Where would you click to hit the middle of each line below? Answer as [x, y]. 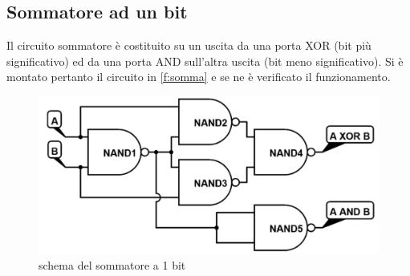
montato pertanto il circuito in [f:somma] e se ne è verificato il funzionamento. [199, 77]
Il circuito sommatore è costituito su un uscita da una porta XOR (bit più [189, 45]
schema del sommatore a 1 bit [112, 265]
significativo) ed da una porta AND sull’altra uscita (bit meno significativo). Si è [205, 61]
